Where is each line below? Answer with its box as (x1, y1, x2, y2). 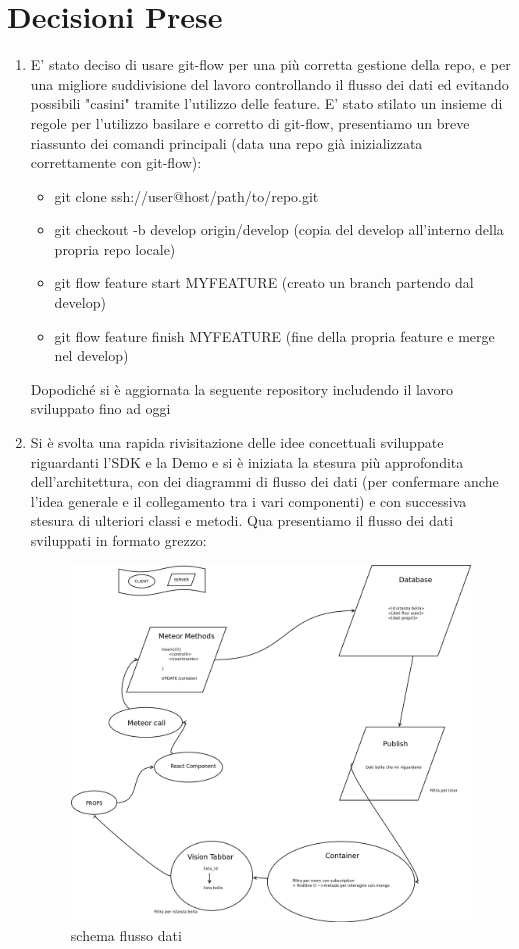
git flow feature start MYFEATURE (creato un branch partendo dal (54, 272, 474, 293)
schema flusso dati (70, 925, 182, 946)
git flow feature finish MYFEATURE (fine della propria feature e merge (54, 325, 495, 346)
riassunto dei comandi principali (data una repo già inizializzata (30, 132, 423, 153)
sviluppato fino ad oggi (30, 398, 171, 419)
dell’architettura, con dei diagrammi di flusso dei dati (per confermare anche (30, 471, 499, 492)
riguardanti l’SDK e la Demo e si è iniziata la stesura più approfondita (30, 451, 464, 472)
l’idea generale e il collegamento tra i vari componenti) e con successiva (30, 490, 467, 511)
